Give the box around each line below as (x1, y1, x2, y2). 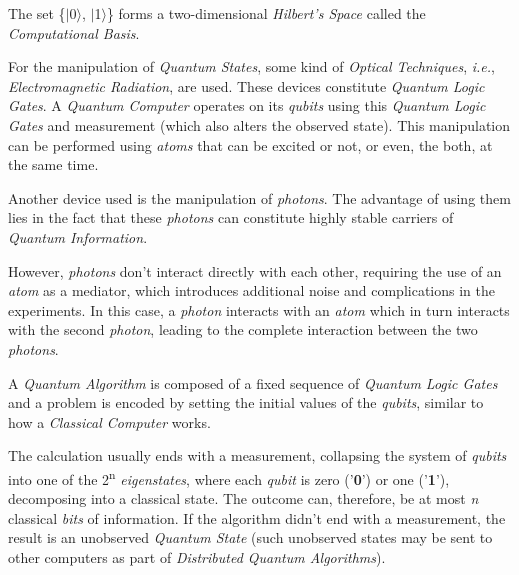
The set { (8, 3, 66, 23)
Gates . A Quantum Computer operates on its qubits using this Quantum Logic (8, 95, 486, 116)
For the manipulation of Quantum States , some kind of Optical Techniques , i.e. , (8, 56, 495, 77)
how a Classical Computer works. (8, 411, 211, 432)
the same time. (8, 154, 99, 175)
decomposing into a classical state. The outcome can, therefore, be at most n (8, 488, 479, 509)
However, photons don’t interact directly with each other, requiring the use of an (8, 260, 502, 281)
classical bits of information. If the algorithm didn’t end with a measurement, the (8, 507, 506, 528)
